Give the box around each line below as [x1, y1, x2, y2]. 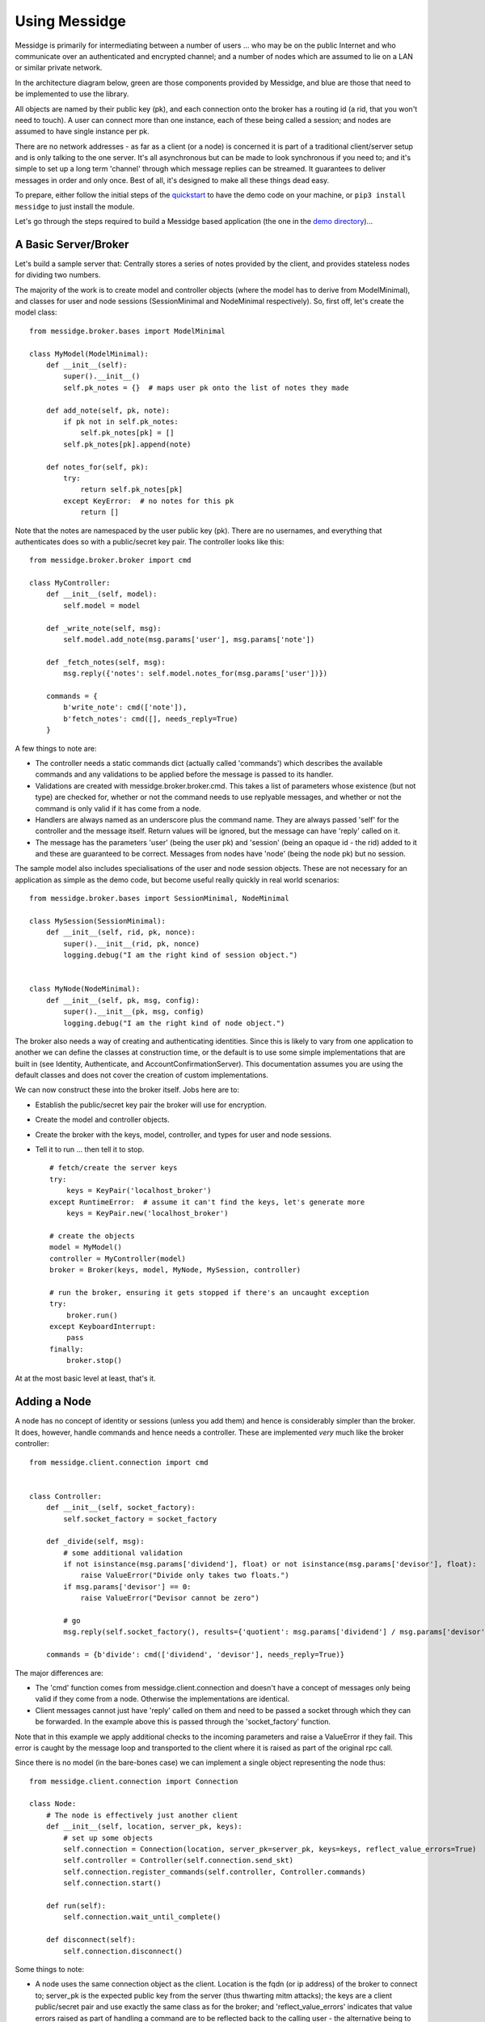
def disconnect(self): [45, 1935, 137, 1944]
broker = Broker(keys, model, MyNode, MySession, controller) [49, 1265, 302, 1274]
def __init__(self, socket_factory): [45, 1503, 196, 1512]
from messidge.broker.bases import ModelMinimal [29, 326, 226, 336]
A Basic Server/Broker [15, 237, 129, 251]
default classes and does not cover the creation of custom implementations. [15, 1070, 268, 1080]
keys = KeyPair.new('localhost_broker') [65, 1209, 230, 1217]
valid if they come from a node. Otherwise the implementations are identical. [35, 1694, 290, 1704]
